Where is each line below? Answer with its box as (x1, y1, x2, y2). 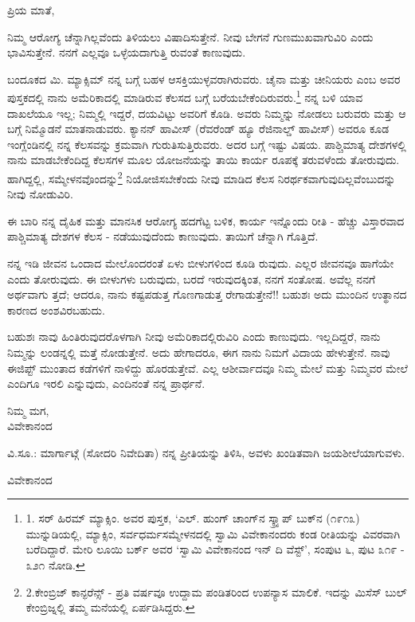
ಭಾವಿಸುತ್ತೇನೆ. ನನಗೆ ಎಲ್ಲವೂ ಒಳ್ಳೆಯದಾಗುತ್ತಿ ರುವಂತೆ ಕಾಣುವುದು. (7, 44, 246, 61)
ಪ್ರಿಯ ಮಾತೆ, (7, 2, 55, 18)
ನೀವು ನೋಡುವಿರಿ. (7, 186, 73, 202)
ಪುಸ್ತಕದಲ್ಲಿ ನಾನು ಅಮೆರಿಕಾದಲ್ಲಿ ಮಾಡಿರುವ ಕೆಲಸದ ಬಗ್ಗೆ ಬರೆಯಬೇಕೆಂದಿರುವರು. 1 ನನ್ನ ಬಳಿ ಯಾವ (7, 87, 363, 106)
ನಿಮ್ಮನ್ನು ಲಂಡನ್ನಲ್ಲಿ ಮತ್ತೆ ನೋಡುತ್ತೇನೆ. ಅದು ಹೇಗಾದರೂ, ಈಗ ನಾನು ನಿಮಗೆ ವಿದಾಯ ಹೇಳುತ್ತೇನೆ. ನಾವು (7, 344, 390, 360)
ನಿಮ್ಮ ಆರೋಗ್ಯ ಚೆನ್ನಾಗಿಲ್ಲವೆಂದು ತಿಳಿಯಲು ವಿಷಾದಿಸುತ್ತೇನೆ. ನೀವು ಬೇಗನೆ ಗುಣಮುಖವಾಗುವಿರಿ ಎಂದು (7, 28, 374, 45)
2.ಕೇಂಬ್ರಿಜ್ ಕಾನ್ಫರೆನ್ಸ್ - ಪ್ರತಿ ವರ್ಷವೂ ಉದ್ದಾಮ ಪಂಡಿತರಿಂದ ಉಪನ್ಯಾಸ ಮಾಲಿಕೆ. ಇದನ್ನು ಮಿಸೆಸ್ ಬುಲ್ (25, 583, 407, 600)
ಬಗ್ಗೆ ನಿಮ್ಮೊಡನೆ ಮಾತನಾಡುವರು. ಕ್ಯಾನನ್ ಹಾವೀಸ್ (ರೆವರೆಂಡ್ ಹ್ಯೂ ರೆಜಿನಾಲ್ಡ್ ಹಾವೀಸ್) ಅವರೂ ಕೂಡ (7, 120, 390, 137)
